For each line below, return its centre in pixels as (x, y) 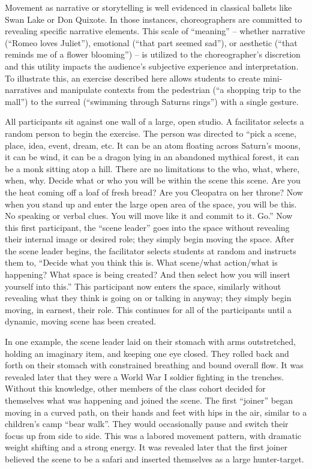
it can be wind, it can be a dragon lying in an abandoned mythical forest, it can (152, 157)
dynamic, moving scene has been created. (81, 321)
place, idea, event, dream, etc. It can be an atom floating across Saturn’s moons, (153, 145)
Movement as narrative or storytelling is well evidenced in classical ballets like (148, 7)
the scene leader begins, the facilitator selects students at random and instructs (151, 250)
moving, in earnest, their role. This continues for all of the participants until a (148, 309)
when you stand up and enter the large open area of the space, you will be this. (151, 204)
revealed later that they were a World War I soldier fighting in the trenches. (145, 376)
